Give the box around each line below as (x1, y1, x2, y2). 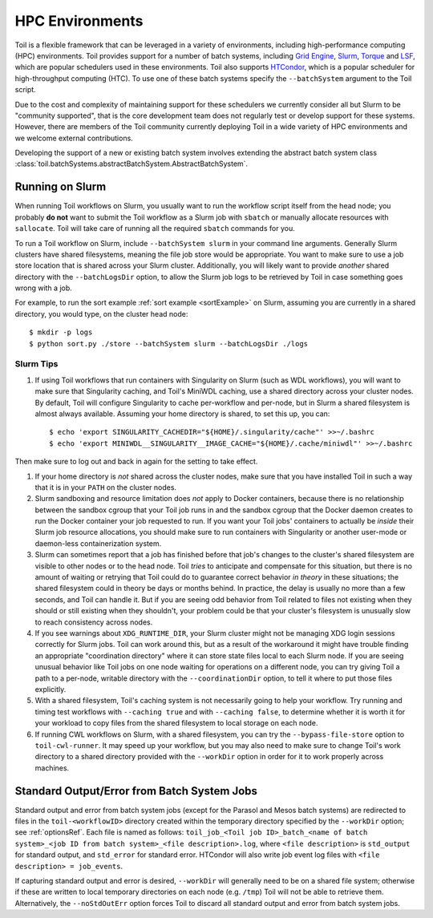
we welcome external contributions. (14, 133, 134, 143)
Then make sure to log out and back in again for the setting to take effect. (14, 457, 258, 467)
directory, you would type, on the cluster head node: (14, 309, 188, 318)
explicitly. (34, 684, 67, 694)
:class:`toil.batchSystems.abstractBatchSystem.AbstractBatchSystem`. (14, 159, 249, 168)
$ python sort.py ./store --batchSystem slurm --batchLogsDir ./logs (29, 339, 309, 348)
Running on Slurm (14, 180, 107, 194)
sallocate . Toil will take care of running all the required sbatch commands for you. (14, 224, 296, 233)
